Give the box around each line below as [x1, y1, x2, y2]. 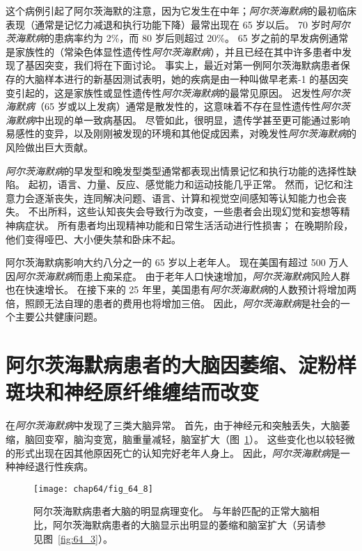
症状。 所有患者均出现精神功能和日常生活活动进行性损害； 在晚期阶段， [24, 217, 354, 232]
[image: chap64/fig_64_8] [33, 483, 153, 494]
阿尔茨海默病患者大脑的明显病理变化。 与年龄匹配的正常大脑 [33, 504, 310, 518]
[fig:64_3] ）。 [58, 531, 113, 545]
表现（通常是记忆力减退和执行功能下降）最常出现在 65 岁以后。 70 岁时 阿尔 [6, 17, 350, 31]
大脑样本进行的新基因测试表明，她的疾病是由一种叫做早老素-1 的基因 [24, 71, 339, 86]
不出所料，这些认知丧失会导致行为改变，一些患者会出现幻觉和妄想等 [28, 204, 340, 219]
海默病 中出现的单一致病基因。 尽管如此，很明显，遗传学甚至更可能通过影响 [6, 112, 350, 127]
